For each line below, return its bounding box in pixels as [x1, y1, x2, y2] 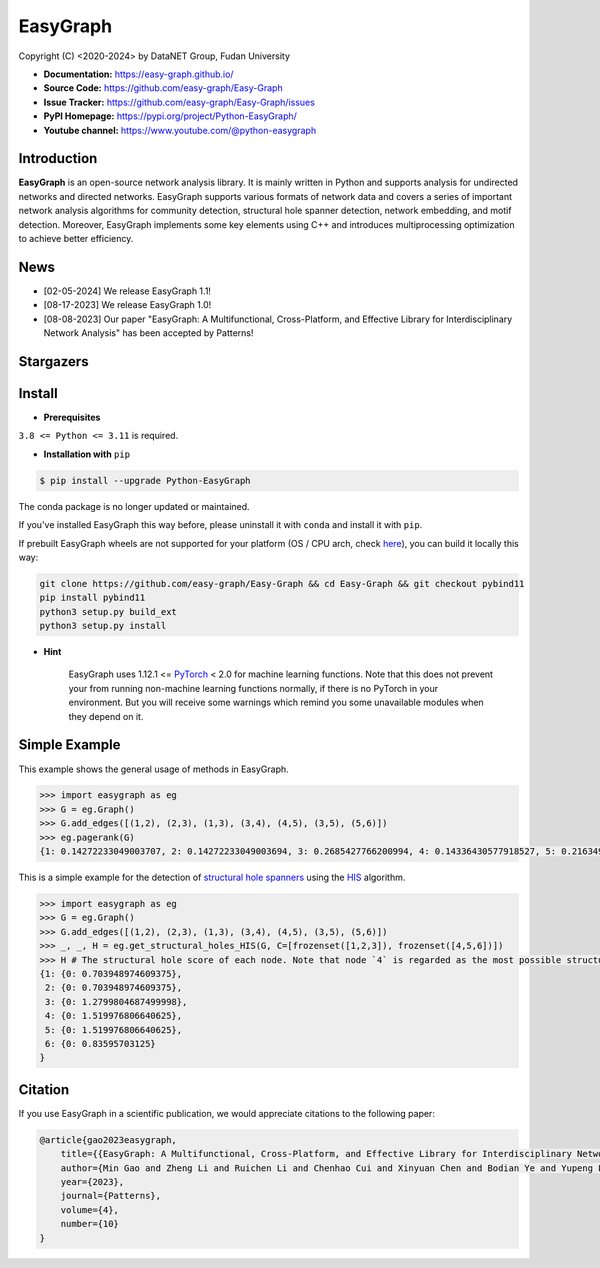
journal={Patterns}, [60, 1190, 162, 1202]
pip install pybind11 [39, 592, 146, 604]
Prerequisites [43, 411, 101, 423]
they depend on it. [68, 710, 144, 722]
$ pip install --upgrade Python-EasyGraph [39, 475, 251, 486]
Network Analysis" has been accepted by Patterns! [43, 327, 254, 339]
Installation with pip [43, 448, 130, 460]
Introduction [18, 150, 98, 167]
